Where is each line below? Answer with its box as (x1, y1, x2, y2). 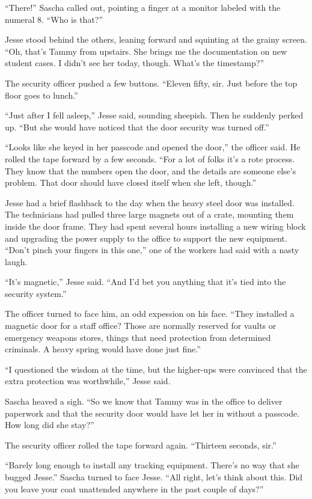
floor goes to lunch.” (5, 88, 78, 101)
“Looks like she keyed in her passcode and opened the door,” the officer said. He (5, 141, 301, 153)
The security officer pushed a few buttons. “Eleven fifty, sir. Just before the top (5, 76, 298, 89)
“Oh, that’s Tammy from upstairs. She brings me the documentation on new (5, 44, 287, 57)
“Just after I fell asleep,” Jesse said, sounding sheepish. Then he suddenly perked (5, 109, 304, 121)
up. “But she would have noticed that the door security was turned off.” (5, 120, 269, 133)
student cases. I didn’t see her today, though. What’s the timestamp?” (5, 57, 264, 69)
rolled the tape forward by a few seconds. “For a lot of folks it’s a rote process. (5, 152, 295, 165)
